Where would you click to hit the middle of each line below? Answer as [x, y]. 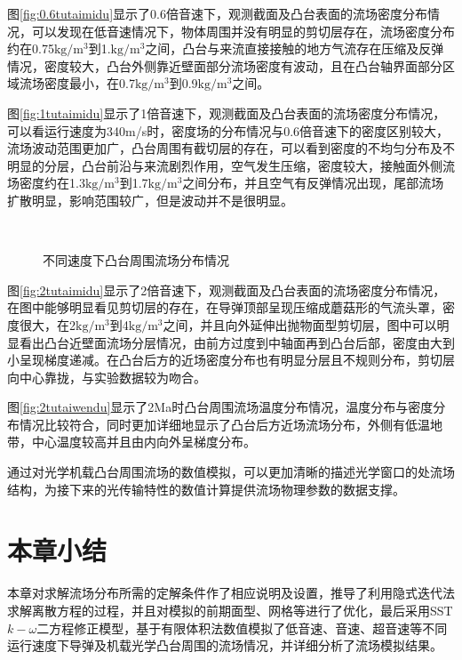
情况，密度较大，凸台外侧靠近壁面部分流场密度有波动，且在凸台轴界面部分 [225, 65]
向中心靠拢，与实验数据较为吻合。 [107, 377]
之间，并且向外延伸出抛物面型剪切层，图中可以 [300, 324]
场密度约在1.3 [46, 183]
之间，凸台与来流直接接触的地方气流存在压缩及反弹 [295, 48]
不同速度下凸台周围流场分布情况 [136, 260]
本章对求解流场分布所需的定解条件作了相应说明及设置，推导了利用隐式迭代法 [231, 593]
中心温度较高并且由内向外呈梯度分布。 [143, 442]
